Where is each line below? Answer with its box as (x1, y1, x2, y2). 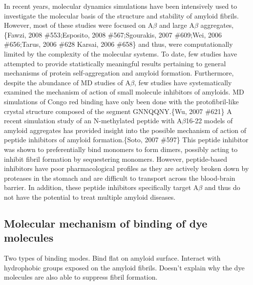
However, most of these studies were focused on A (4, 20, 153, 30)
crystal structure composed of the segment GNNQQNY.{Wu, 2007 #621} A (4, 106, 232, 116)
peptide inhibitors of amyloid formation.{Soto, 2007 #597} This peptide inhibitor (4, 134, 249, 145)
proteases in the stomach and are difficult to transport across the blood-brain (4, 172, 235, 183)
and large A (159, 20, 194, 30)
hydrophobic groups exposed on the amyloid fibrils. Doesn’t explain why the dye (4, 262, 245, 272)
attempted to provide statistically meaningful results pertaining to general (4, 58, 226, 68)
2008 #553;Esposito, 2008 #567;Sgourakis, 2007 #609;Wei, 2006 (28, 29, 222, 39)
